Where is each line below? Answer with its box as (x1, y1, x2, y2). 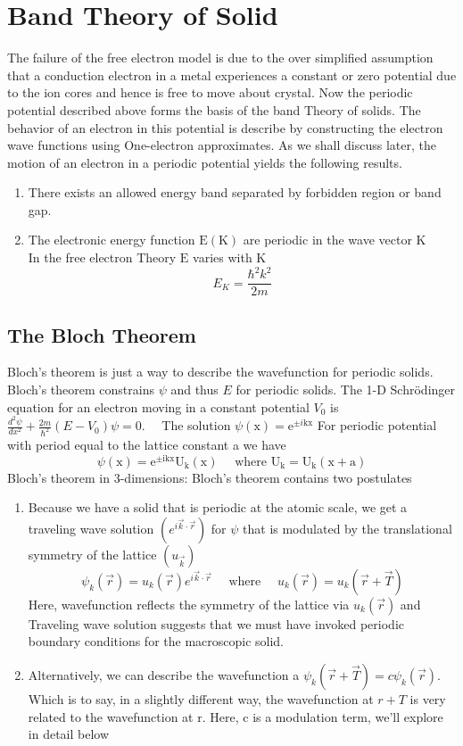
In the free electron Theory (28, 248, 177, 267)
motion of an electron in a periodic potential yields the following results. (7, 153, 402, 171)
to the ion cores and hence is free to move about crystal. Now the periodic (7, 83, 413, 102)
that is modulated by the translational (243, 518, 452, 537)
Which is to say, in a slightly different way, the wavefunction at (28, 690, 374, 708)
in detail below (28, 725, 110, 743)
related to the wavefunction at (28, 707, 194, 725)
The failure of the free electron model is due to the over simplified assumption (7, 48, 434, 67)
